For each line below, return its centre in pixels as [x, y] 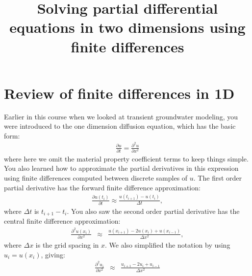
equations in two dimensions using [127, 27]
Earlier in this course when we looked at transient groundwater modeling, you [121, 116]
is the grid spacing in [67, 245]
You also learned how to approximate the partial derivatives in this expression [121, 168]
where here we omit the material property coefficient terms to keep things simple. [126, 158]
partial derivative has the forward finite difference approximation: [102, 187]
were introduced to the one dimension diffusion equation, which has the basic [120, 126]
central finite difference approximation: [62, 221]
